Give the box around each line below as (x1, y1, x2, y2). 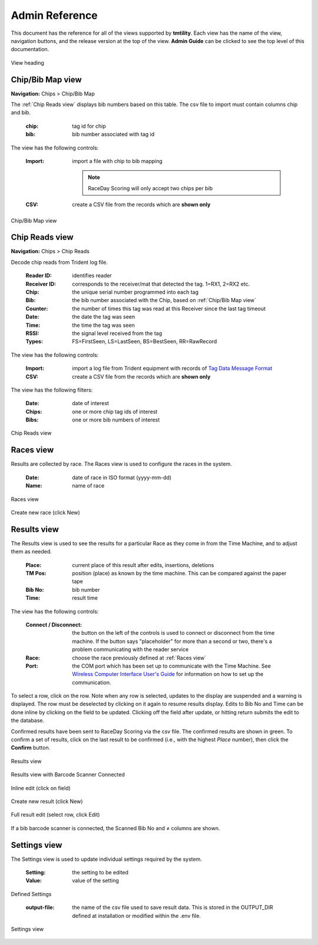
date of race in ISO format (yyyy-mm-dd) (72, 474, 172, 481)
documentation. (11, 46, 49, 53)
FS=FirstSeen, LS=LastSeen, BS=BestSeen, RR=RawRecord (72, 338, 217, 345)
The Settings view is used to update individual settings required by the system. (11, 856, 203, 863)
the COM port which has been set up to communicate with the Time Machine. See (72, 662, 271, 669)
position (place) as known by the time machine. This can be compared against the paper (72, 570, 287, 577)
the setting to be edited (72, 869, 129, 876)
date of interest (72, 400, 109, 407)
